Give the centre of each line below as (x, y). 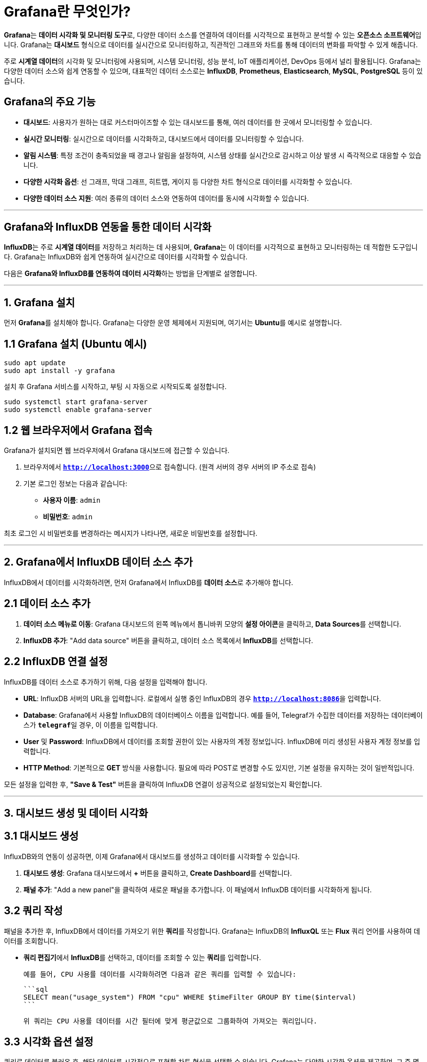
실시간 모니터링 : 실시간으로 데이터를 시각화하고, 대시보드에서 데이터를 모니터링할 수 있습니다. (164, 138)
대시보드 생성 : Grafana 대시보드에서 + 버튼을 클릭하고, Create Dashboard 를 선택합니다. (158, 873)
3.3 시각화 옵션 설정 (49, 1042)
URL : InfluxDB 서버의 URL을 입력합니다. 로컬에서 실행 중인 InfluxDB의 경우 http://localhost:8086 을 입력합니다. (202, 698)
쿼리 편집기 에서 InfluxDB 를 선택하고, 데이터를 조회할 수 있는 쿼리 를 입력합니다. (142, 957)
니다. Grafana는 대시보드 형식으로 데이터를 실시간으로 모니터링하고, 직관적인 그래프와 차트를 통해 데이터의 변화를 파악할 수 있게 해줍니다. (211, 44)
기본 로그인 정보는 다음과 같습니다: (75, 483)
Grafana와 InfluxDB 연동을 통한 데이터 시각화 (108, 227)
